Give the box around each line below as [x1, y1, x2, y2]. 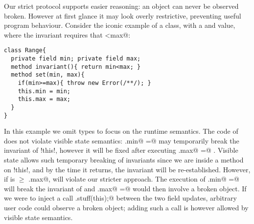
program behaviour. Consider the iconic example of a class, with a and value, [4, 20, 235, 30]
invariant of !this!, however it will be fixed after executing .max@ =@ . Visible [4, 145, 238, 155]
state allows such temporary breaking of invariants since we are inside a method [4, 155, 244, 165]
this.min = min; [18, 87, 71, 95]
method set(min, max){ [11, 71, 85, 79]
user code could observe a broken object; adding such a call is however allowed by [4, 203, 249, 213]
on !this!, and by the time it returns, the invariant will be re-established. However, [4, 164, 251, 174]
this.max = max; [18, 96, 71, 103]
